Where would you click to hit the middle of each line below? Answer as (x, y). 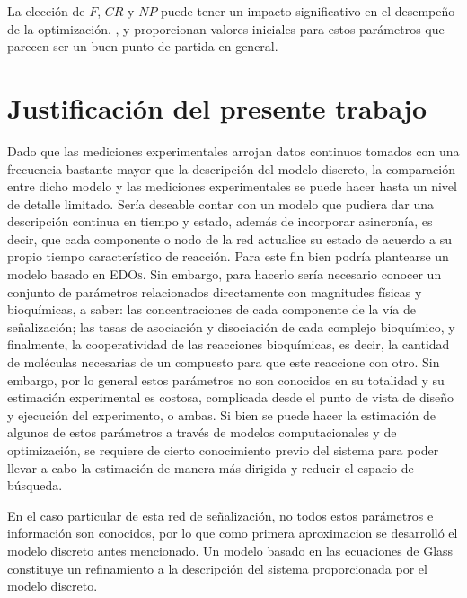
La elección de (46, 11)
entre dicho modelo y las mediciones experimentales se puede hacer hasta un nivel (232, 186)
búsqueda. (35, 485)
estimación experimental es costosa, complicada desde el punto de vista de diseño (231, 397)
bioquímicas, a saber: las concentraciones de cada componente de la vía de (211, 309)
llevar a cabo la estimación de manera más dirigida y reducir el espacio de (211, 467)
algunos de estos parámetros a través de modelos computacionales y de (202, 432)
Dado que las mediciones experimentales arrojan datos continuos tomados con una (233, 150)
